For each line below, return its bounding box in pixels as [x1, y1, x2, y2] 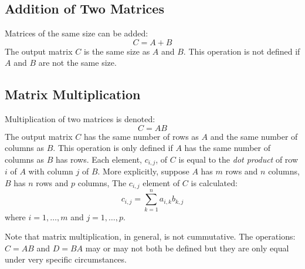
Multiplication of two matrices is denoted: [5, 113, 155, 125]
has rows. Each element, [56, 153, 142, 165]
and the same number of [210, 130, 298, 142]
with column [28, 165, 73, 177]
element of [143, 177, 180, 189]
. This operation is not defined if [183, 45, 300, 57]
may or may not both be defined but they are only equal [85, 241, 289, 254]
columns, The [77, 177, 127, 189]
